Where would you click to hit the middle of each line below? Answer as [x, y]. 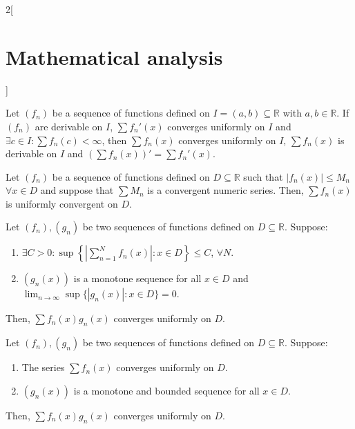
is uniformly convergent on [62, 203]
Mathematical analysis [114, 56]
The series [43, 367]
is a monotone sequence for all [137, 278]
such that [263, 176]
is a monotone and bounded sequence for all [166, 390]
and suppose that [77, 190]
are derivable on [69, 126]
